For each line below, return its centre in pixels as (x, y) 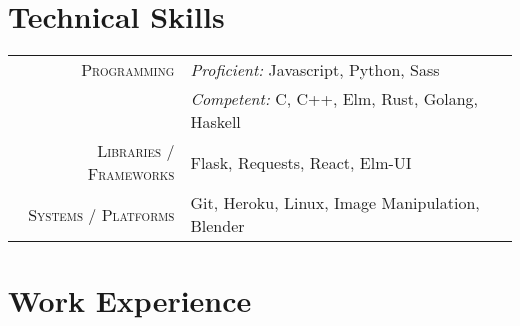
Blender (217, 226)
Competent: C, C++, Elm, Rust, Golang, (334, 99)
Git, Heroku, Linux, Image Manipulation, (335, 203)
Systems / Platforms (101, 214)
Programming (128, 70)
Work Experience (130, 300)
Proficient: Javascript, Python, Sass (315, 70)
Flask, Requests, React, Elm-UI (301, 162)
